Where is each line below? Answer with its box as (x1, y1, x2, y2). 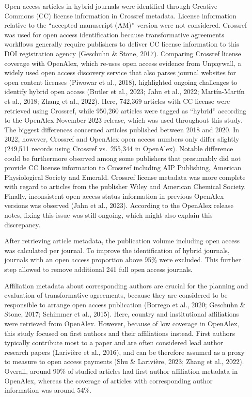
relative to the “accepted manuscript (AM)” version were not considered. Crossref (4, 20, 247, 30)
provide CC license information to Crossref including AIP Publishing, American (4, 162, 241, 173)
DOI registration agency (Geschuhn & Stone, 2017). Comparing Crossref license (4, 48, 241, 58)
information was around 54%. (4, 385, 92, 395)
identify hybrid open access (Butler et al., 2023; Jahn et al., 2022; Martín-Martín (4, 86, 245, 96)
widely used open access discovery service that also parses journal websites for (4, 67, 236, 78)
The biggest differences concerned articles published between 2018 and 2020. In (4, 124, 239, 134)
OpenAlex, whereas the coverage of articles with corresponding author (4, 375, 213, 385)
